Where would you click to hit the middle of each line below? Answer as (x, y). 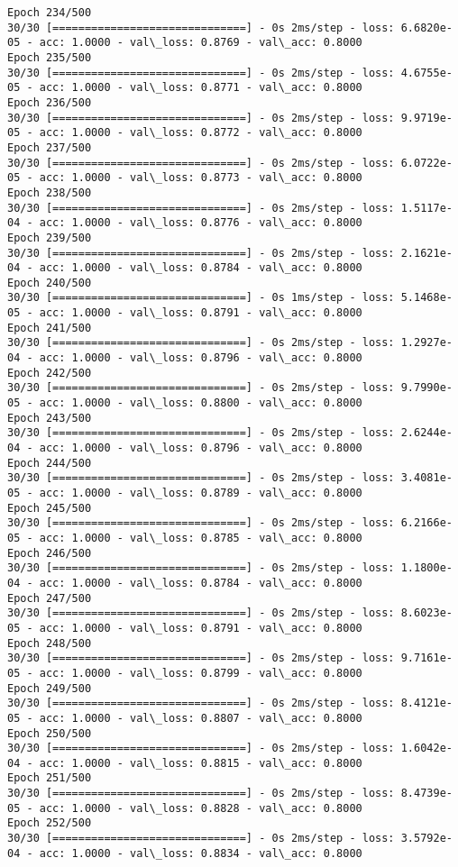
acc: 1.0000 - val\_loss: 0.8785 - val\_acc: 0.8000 (201, 538)
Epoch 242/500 (50, 373)
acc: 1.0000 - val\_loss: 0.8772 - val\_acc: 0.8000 (201, 133)
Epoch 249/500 (50, 688)
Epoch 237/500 (50, 147)
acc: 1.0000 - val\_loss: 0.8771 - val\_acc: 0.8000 (201, 88)
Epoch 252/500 (50, 823)
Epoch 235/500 (50, 57)
